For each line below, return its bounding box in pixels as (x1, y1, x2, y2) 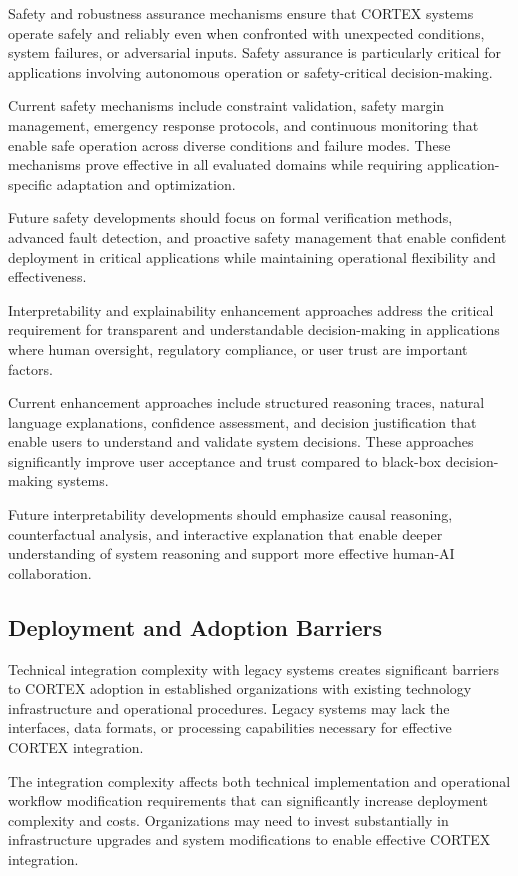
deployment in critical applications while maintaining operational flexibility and (8, 246, 496, 267)
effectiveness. (8, 266, 87, 287)
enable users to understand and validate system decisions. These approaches (8, 431, 474, 452)
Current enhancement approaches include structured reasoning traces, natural (8, 392, 485, 413)
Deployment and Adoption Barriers (8, 611, 383, 642)
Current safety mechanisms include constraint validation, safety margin (8, 95, 445, 116)
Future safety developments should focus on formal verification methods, (8, 207, 453, 228)
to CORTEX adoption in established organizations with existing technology (8, 678, 472, 699)
